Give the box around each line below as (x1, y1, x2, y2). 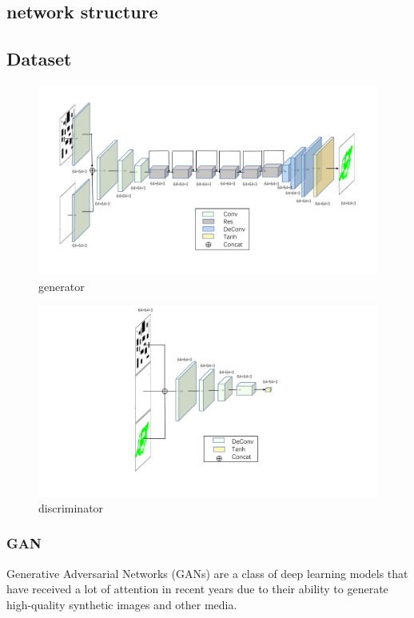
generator (38, 278, 85, 295)
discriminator (38, 499, 104, 516)
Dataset (6, 46, 72, 71)
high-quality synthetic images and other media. (6, 596, 237, 612)
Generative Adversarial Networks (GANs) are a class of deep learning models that (6, 564, 408, 581)
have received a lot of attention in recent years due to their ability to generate (6, 580, 388, 597)
